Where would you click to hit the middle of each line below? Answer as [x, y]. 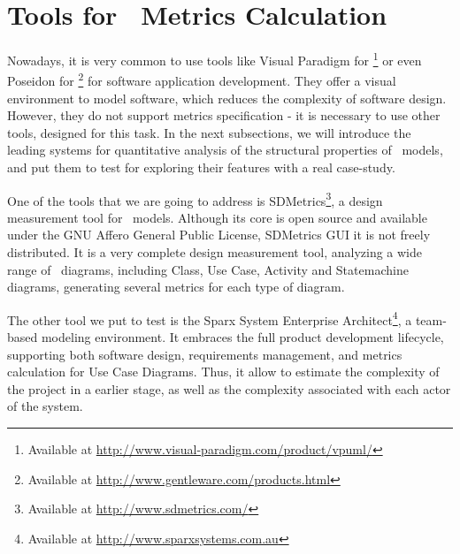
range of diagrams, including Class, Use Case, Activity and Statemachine [208, 269]
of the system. [45, 406]
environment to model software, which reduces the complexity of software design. [227, 98]
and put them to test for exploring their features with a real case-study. [201, 167]
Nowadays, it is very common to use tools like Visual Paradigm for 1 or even [215, 59]
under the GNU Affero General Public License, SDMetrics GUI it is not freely [219, 235]
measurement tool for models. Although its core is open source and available [217, 217]
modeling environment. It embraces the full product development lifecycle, [242, 337]
